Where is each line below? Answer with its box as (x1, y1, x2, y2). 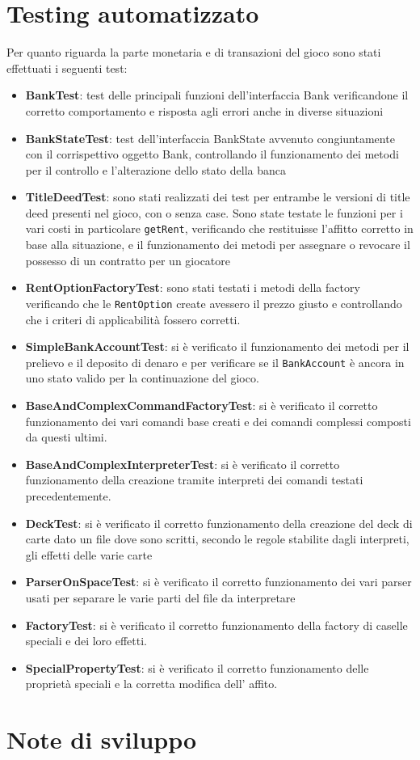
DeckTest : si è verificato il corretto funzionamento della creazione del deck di (25, 514, 413, 531)
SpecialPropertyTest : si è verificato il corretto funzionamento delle (25, 659, 369, 676)
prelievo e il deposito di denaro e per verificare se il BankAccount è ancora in (25, 353, 405, 370)
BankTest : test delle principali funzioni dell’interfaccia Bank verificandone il (25, 87, 409, 103)
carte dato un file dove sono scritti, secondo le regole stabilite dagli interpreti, (25, 530, 409, 547)
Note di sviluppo (6, 723, 197, 756)
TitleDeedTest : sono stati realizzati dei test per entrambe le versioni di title (25, 188, 410, 205)
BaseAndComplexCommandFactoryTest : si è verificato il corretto (25, 397, 378, 413)
